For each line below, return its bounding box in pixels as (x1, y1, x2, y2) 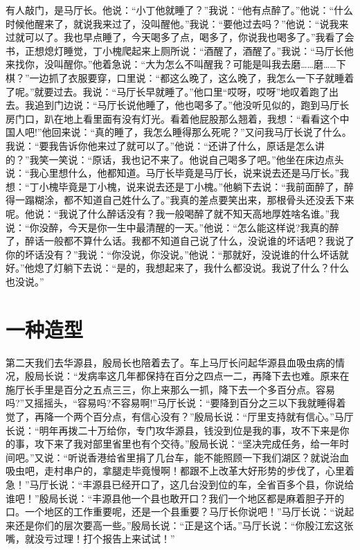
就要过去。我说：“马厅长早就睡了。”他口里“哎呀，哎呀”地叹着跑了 (34, 84, 330, 98)
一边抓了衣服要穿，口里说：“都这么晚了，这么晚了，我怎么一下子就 (29, 70, 335, 85)
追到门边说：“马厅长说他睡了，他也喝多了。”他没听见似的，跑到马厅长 (34, 98, 350, 112)
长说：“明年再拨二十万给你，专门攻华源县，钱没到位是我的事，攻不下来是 (6, 423, 340, 437)
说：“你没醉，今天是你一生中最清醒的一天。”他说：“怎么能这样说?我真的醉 (6, 220, 339, 234)
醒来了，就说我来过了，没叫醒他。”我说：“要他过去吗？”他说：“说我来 (34, 16, 349, 30)
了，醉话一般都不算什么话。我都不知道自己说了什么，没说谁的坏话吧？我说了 (6, 233, 354, 248)
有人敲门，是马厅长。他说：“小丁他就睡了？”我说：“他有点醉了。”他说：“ (6, 3, 334, 17)
